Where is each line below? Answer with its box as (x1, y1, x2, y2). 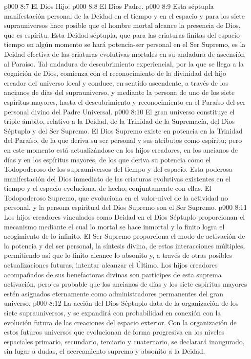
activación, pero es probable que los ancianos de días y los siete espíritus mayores (4, 279, 247, 289)
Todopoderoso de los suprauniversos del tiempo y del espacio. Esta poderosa (4, 164, 232, 174)
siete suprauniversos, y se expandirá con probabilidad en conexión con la (4, 308, 221, 317)
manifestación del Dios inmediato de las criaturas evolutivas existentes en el (4, 173, 230, 183)
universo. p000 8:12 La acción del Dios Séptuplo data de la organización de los (4, 298, 239, 308)
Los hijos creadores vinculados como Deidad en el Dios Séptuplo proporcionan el (4, 212, 245, 222)
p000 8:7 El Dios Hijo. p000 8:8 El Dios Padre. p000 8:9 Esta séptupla (4, 1, 214, 11)
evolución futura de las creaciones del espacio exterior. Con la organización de (4, 317, 237, 327)
